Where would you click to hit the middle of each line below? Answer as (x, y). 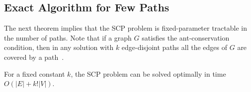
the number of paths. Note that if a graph (68, 37)
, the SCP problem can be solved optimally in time (148, 73)
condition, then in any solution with (59, 47)
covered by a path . (34, 57)
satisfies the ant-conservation (186, 37)
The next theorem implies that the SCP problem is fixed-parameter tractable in (126, 28)
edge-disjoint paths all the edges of (174, 47)
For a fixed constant (35, 73)
